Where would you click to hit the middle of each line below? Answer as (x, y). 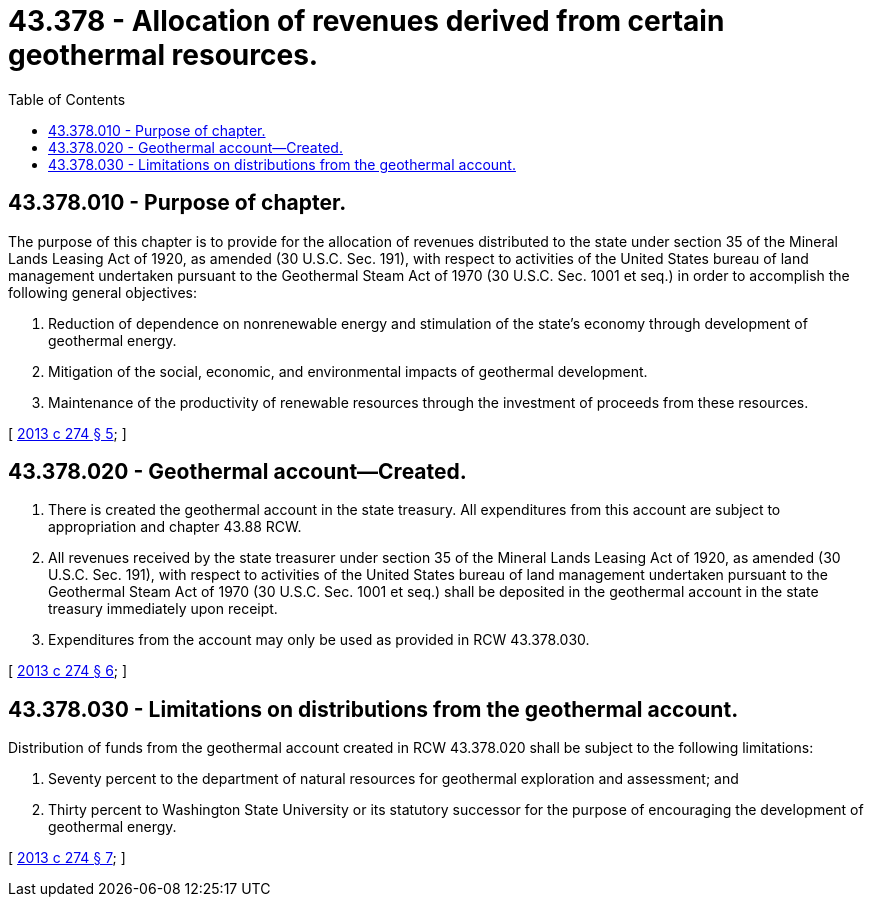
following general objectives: (103, 292)
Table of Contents (67, 99)
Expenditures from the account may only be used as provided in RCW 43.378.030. (319, 640)
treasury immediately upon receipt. (163, 609)
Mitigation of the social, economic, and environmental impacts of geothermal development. (348, 371)
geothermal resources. (163, 55)
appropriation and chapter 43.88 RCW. (175, 527)
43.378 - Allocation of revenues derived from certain (366, 21)
